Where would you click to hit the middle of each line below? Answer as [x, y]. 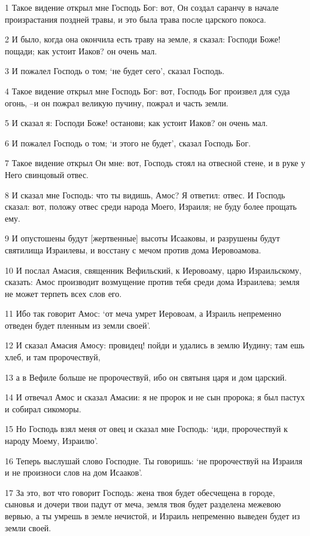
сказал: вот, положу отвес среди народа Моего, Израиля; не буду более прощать [151, 206]
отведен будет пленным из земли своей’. [78, 325]
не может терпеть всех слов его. [63, 293]
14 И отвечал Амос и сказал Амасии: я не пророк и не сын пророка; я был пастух [155, 397]
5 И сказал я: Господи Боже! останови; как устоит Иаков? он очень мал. [136, 123]
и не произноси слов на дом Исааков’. [74, 472]
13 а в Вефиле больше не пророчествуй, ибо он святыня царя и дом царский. [146, 377]
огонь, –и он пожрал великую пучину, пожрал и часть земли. [117, 102]
